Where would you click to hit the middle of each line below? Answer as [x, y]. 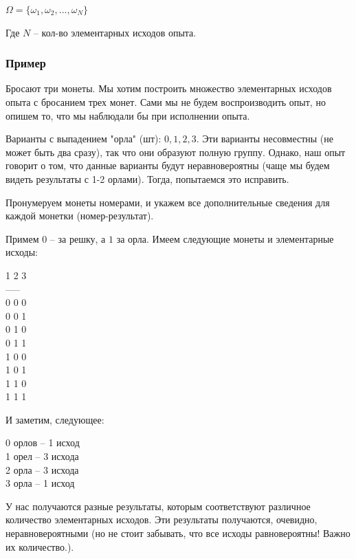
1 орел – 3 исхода [42, 456]
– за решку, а [78, 238]
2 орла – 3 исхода [42, 469]
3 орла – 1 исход [40, 483]
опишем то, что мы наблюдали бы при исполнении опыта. [128, 115]
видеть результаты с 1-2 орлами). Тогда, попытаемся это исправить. [147, 178]
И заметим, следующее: [55, 419]
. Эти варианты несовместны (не [265, 139]
